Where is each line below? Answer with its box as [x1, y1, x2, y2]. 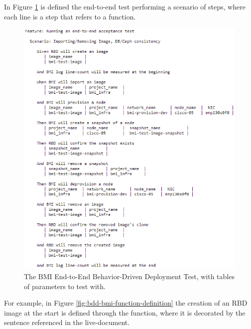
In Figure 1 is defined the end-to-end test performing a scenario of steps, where [4, 1, 246, 11]
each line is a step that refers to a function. [4, 11, 136, 21]
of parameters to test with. [24, 281, 106, 291]
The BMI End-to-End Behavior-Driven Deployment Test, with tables [24, 271, 235, 282]
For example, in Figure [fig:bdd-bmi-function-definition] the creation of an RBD [4, 298, 248, 308]
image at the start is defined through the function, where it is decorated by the [4, 307, 246, 318]
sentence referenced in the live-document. [4, 317, 130, 328]
